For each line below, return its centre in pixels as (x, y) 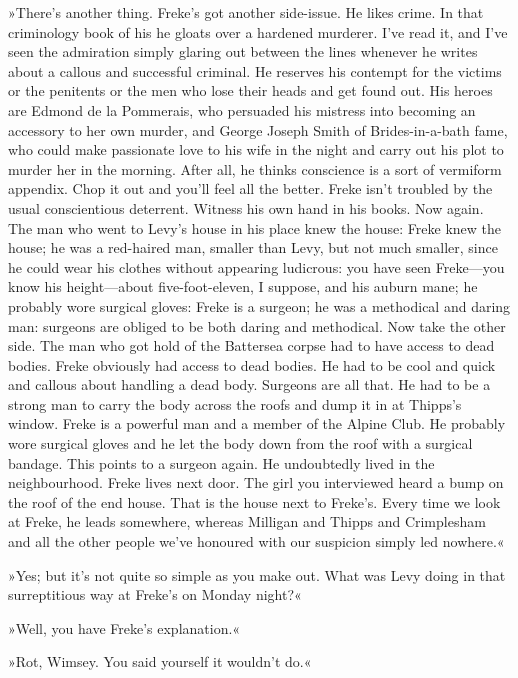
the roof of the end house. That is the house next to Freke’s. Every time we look (254, 501)
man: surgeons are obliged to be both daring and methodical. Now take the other (257, 325)
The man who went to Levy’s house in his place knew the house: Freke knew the (255, 227)
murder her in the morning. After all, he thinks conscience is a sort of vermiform (255, 168)
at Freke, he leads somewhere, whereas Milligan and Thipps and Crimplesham (247, 521)
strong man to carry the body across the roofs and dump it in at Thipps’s (235, 403)
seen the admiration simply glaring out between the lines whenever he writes (243, 51)
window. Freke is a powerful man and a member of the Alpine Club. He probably (257, 423)
